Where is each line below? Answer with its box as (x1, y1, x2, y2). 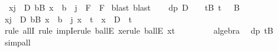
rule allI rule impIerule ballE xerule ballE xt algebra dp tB (4, 24, 273, 37)
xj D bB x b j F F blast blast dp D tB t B (8, 1, 240, 13)
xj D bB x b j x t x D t (4, 12, 132, 25)
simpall (4, 35, 31, 48)
